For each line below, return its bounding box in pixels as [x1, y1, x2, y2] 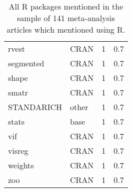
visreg [8, 145, 28, 156]
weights [8, 159, 34, 171]
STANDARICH [8, 101, 62, 113]
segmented [8, 57, 44, 69]
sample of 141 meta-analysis [17, 12, 115, 24]
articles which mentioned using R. [6, 24, 125, 35]
